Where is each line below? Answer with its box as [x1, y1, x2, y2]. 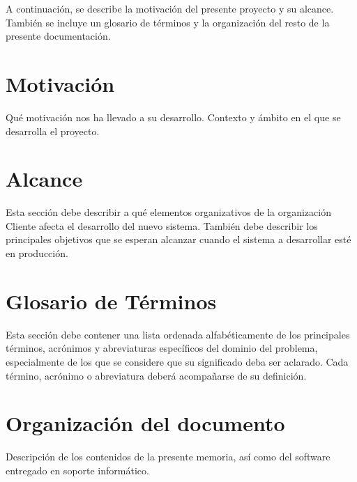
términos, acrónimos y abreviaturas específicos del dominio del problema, [6, 341, 318, 355]
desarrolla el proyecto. [6, 123, 100, 138]
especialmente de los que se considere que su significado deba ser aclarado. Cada [6, 354, 349, 368]
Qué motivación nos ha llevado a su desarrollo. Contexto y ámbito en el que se [6, 109, 341, 124]
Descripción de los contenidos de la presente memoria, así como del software [6, 449, 331, 464]
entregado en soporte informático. [6, 462, 149, 477]
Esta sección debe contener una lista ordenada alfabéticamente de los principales [6, 327, 350, 341]
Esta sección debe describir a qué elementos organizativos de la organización [6, 205, 331, 219]
